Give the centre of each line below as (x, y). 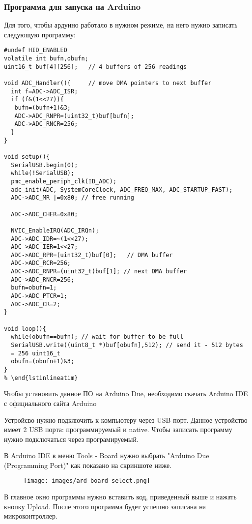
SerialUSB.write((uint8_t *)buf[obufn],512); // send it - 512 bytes (127, 345)
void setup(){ (27, 157)
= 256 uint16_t (36, 353)
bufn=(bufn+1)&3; (43, 108)
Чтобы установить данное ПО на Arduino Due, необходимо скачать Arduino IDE (126, 393)
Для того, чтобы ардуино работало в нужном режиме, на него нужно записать (121, 25)
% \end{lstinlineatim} (41, 378)
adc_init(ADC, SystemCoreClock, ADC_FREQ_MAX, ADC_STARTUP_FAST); (122, 189)
